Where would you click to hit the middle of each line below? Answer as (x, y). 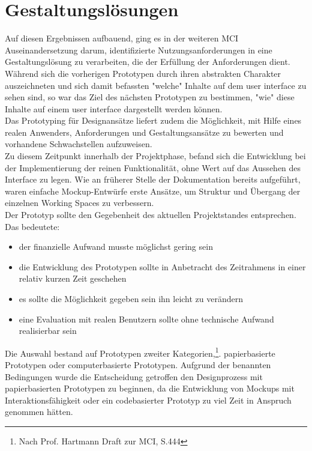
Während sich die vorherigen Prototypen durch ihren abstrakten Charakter (143, 73)
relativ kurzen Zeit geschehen (73, 278)
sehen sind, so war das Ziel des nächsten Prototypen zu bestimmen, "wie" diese (150, 97)
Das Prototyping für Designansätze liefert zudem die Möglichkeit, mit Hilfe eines (153, 120)
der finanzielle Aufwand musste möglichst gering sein (116, 247)
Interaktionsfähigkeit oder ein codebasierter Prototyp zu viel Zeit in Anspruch (148, 400)
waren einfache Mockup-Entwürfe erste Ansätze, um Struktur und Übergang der (153, 191)
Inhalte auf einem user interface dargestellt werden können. (114, 108)
